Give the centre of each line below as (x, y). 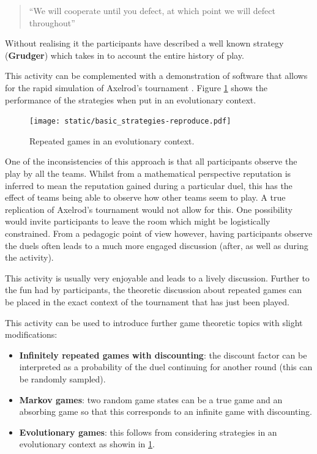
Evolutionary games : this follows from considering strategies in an (148, 432)
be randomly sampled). (62, 378)
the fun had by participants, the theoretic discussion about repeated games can (154, 290)
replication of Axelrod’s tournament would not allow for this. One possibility (149, 209)
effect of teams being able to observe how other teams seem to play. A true (145, 197)
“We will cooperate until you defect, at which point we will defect (152, 10)
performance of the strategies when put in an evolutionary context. (131, 99)
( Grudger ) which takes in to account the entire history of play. (125, 55)
